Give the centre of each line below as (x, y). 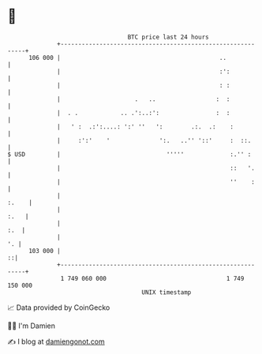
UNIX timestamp (167, 292)
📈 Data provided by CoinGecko (59, 307)
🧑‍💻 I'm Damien (32, 326)
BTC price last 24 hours (168, 37)
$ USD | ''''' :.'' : (129, 154)
